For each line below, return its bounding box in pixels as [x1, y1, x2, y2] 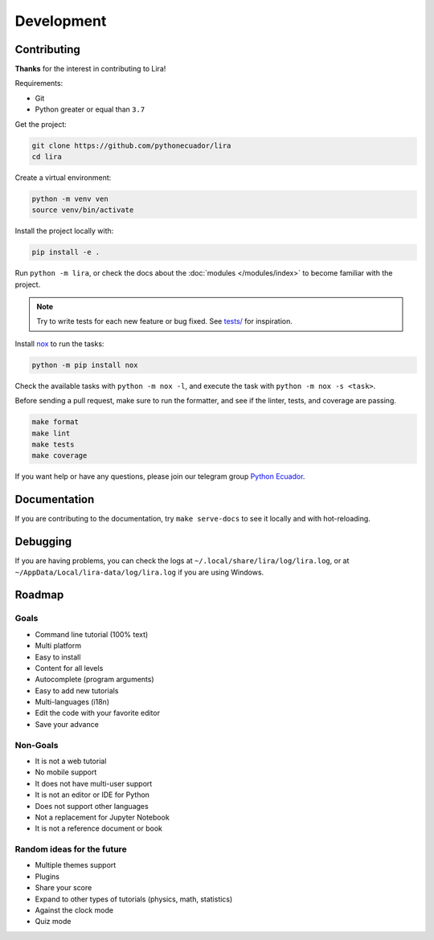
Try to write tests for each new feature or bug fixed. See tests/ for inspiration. [36, 317, 293, 326]
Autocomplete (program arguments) [35, 675, 154, 685]
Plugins [35, 872, 60, 881]
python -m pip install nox [31, 360, 138, 370]
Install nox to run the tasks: [14, 338, 104, 349]
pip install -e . [31, 247, 100, 257]
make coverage [31, 451, 88, 460]
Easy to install [35, 652, 81, 662]
